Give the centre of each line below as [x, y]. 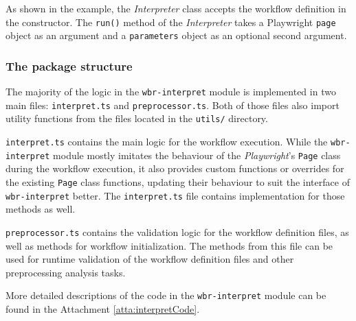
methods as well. [41, 209]
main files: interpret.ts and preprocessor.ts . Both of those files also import [173, 105]
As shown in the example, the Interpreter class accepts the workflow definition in [176, 8]
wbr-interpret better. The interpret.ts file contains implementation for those [175, 195]
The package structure [69, 66]
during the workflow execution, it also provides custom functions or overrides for [175, 168]
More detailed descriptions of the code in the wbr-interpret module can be [166, 295]
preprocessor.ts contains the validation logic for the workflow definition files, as [177, 231]
